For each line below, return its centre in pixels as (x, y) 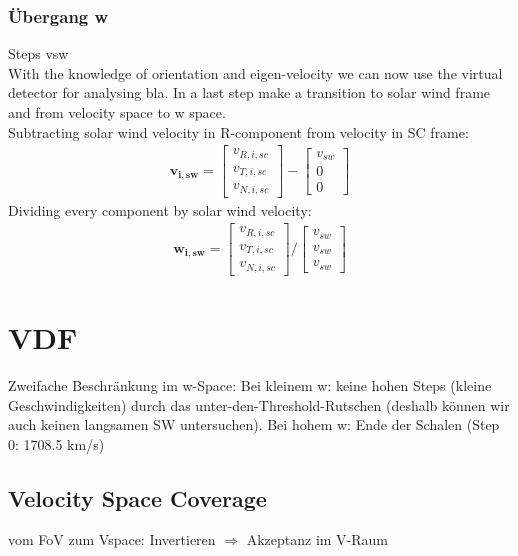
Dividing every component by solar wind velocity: (160, 209)
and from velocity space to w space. (117, 112)
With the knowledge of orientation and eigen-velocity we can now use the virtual (255, 72)
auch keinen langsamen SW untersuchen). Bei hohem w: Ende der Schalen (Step (254, 424)
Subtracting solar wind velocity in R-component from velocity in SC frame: (238, 131)
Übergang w (58, 15)
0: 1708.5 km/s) (56, 443)
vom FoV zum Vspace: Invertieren (112, 539)
